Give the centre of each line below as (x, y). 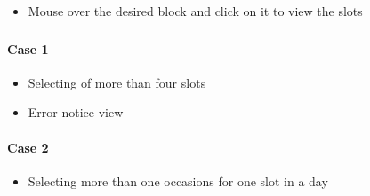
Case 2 (28, 147)
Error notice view (76, 112)
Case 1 (28, 48)
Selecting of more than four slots (117, 82)
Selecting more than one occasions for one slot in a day (178, 180)
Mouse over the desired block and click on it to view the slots (195, 11)
